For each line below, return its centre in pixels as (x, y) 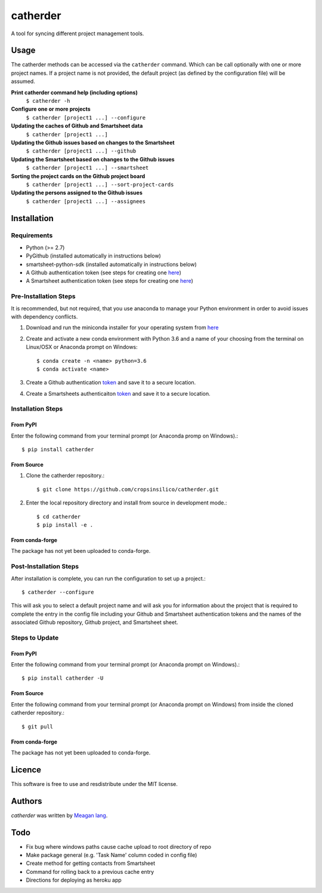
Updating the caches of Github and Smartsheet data (77, 126)
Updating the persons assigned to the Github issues (77, 193)
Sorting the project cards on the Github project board (78, 176)
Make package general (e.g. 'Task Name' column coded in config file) (112, 855)
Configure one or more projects (51, 109)
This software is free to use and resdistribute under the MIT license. (95, 784)
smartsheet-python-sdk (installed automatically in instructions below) (111, 264)
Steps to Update (35, 638)
